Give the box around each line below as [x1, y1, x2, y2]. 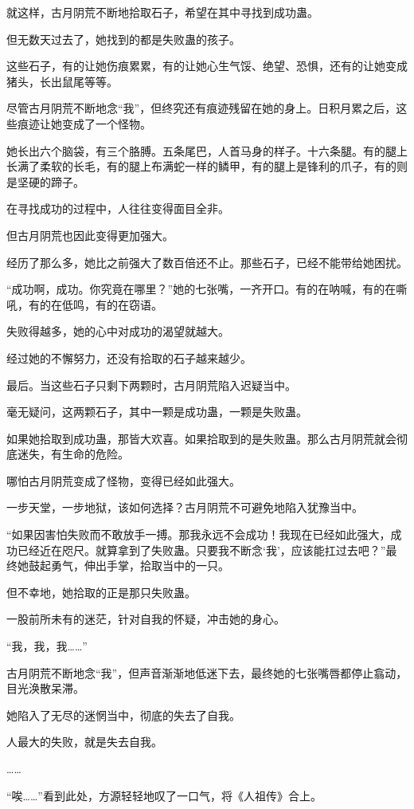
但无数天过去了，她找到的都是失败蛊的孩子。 [6, 30, 240, 47]
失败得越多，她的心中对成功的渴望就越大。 [6, 323, 229, 340]
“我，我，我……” [6, 638, 88, 654]
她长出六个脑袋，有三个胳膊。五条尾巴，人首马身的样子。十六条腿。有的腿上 [6, 142, 408, 159]
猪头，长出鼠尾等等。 [6, 73, 118, 89]
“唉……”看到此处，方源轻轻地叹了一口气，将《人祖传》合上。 [6, 787, 322, 803]
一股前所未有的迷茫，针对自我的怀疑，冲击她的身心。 [6, 611, 285, 627]
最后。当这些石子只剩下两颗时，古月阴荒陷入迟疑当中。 [6, 376, 296, 393]
